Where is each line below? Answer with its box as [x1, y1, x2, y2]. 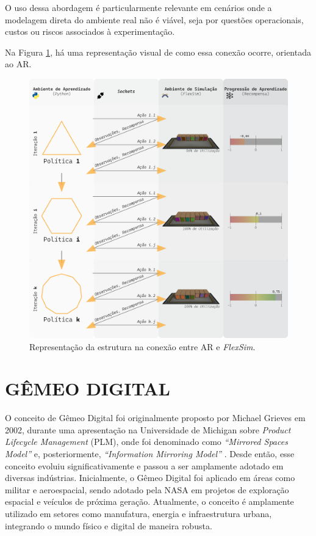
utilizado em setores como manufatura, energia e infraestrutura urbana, [5, 507, 272, 520]
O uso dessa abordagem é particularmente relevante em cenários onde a [5, 1, 272, 13]
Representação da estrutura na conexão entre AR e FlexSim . [29, 340, 256, 353]
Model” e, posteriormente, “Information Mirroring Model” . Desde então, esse [5, 447, 295, 460]
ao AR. [5, 57, 32, 70]
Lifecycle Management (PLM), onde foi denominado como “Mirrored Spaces [5, 435, 288, 448]
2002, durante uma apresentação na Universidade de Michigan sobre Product [5, 423, 291, 436]
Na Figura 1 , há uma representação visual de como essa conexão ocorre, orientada [5, 45, 311, 58]
